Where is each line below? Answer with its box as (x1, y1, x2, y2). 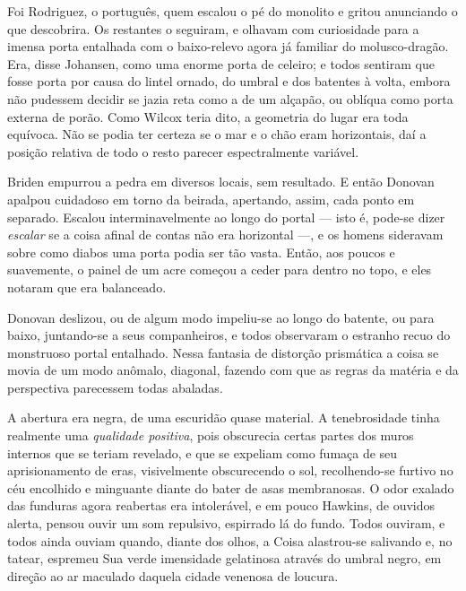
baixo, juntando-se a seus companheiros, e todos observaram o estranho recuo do (7, 326, 451, 344)
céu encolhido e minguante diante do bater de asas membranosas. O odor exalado (7, 478, 454, 497)
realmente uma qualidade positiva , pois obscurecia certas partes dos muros (7, 426, 414, 445)
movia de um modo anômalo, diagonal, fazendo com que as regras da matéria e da (7, 361, 459, 379)
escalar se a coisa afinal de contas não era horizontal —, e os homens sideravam (7, 225, 444, 244)
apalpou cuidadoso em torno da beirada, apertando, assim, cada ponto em (7, 189, 415, 208)
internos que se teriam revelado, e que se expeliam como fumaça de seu (7, 443, 398, 462)
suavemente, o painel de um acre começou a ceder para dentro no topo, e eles (7, 260, 432, 279)
